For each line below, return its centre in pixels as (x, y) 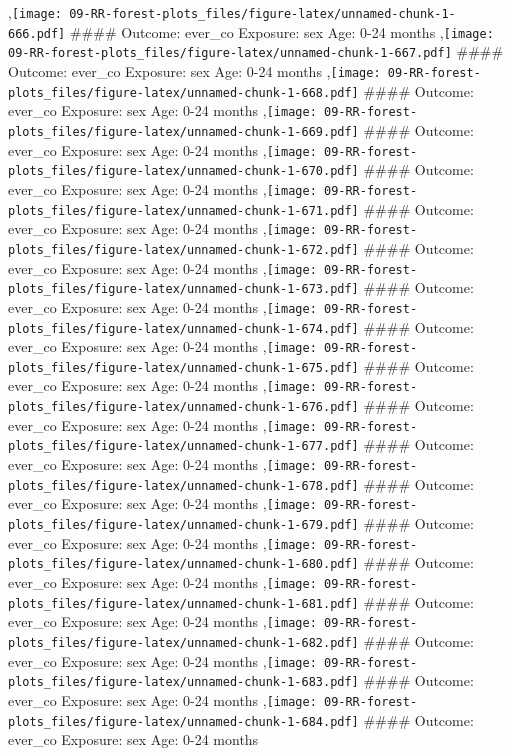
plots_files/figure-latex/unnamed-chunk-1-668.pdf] (183, 92)
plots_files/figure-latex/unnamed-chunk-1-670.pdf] (183, 171)
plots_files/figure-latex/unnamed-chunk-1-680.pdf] (183, 564)
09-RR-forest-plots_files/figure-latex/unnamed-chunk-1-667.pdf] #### (256, 51)
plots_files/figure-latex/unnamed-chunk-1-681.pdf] (183, 603)
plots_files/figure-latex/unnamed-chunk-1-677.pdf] (183, 446)
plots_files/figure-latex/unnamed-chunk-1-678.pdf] (183, 485)
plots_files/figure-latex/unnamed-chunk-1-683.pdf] (183, 682)
